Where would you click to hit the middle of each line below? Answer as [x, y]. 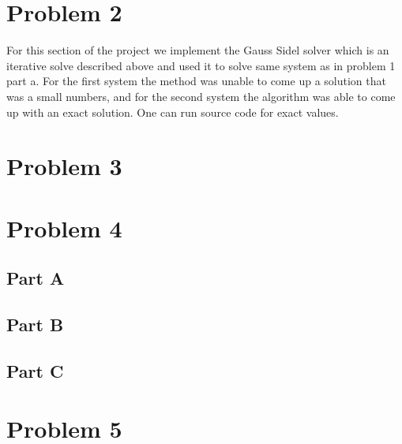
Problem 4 [64, 228]
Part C [35, 370]
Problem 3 [64, 166]
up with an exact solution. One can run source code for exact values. [173, 112]
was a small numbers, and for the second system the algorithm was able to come [201, 96]
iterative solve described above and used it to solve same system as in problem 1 [201, 65]
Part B [35, 325]
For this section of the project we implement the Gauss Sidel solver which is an [198, 50]
